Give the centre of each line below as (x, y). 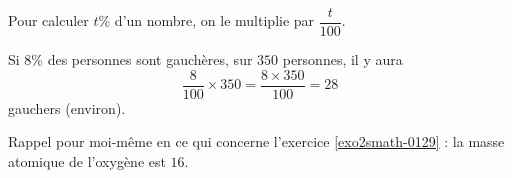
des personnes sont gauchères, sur (150, 59)
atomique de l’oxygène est (87, 160)
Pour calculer (48, 20)
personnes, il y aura (342, 59)
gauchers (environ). (67, 107)
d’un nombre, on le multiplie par (214, 20)
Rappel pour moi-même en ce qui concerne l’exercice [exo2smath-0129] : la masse (256, 141)
